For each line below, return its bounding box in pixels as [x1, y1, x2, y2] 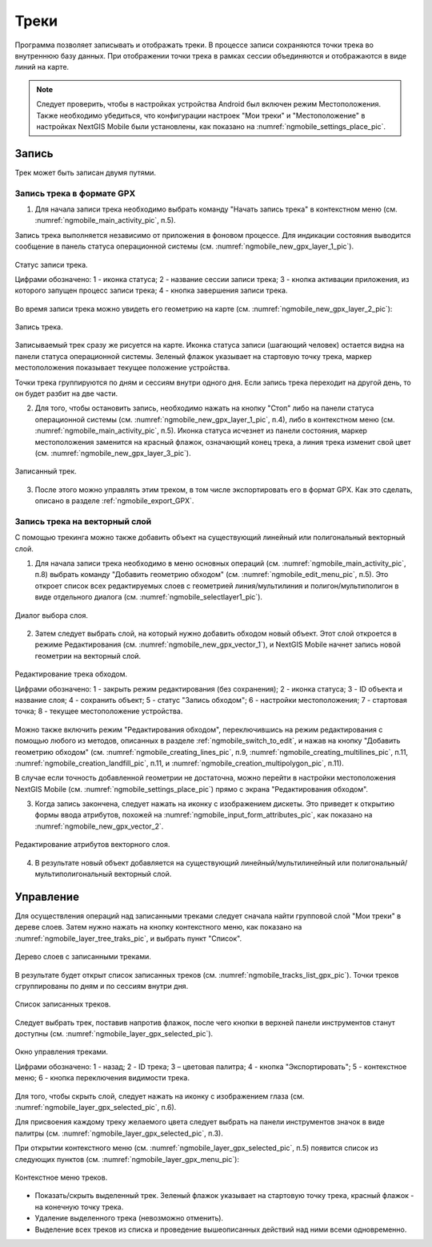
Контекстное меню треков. [14, 1172, 108, 1182]
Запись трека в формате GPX [14, 188, 136, 199]
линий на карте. [14, 63, 70, 72]
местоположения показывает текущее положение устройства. [14, 363, 230, 373]
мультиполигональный [34, 870, 113, 879]
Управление [14, 890, 80, 903]
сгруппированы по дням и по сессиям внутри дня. [14, 981, 189, 991]
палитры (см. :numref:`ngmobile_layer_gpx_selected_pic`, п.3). [14, 1128, 223, 1138]
